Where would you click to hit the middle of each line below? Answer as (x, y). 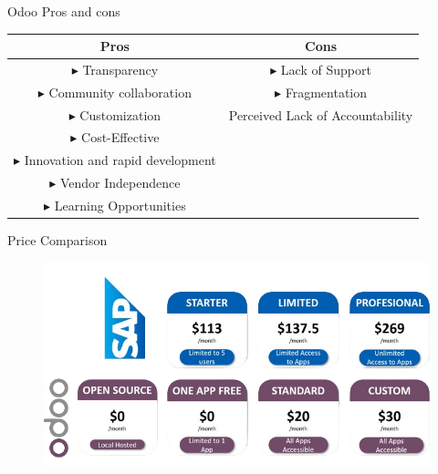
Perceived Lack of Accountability (321, 114)
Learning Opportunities (120, 205)
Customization (120, 114)
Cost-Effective (120, 137)
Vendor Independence (120, 183)
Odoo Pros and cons (64, 11)
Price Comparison (57, 240)
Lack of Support (326, 69)
